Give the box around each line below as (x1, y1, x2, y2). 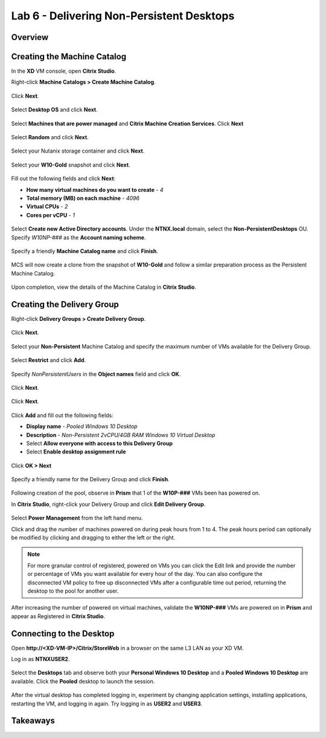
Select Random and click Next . (11, 134, 89, 141)
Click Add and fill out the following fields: (11, 412, 114, 419)
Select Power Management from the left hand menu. (11, 515, 143, 522)
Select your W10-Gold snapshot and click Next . (11, 161, 130, 168)
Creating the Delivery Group (11, 299, 119, 309)
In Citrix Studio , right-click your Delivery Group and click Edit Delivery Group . (11, 500, 206, 508)
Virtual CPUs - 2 (26, 203, 68, 210)
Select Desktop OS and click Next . (11, 106, 98, 113)
